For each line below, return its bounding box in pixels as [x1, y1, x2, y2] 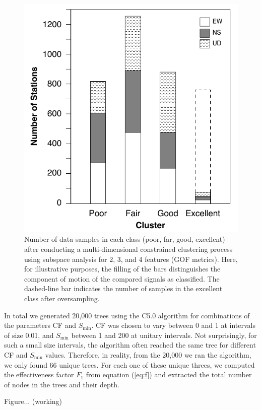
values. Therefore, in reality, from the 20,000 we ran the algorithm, [45, 349, 251, 360]
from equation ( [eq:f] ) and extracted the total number [86, 369, 252, 380]
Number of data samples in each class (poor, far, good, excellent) [24, 234, 225, 244]
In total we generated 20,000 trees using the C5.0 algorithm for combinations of [4, 310, 250, 320]
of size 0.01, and [4, 329, 54, 340]
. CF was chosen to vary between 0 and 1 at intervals [91, 320, 256, 330]
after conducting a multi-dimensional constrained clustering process [24, 244, 233, 254]
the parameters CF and [4, 320, 77, 330]
